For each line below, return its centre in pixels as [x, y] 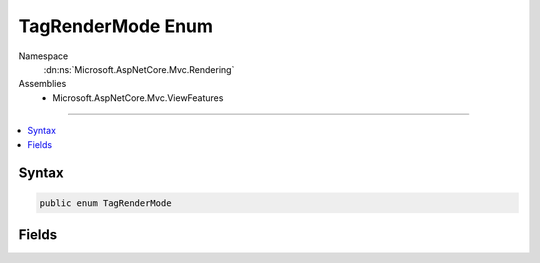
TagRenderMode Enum [116, 26]
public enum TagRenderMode [105, 203]
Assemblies [42, 84]
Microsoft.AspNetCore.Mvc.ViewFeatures [138, 97]
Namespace [43, 56]
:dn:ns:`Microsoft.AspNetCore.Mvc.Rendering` [139, 69]
